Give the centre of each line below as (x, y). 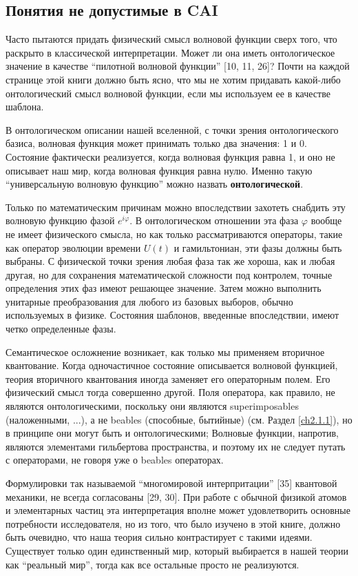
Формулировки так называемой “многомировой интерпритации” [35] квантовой (171, 483)
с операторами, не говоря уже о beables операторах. (115, 460)
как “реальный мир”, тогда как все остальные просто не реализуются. (152, 564)
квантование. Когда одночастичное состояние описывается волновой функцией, (172, 365)
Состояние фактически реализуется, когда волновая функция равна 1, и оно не (170, 156)
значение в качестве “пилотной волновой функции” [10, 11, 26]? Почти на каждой (178, 66)
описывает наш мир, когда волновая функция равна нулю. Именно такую (159, 170)
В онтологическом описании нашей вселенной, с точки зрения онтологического (172, 129)
